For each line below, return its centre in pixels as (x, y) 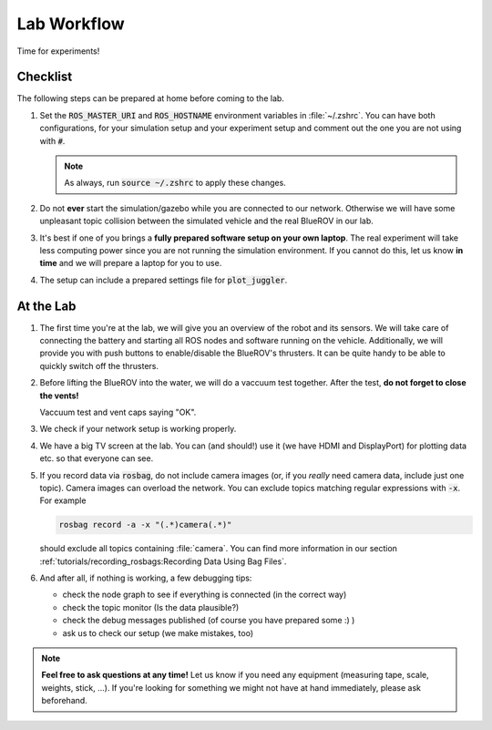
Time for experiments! (58, 51)
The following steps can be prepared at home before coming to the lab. (150, 98)
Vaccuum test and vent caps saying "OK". (118, 412)
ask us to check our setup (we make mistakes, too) (158, 632)
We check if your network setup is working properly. (138, 429)
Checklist (45, 77)
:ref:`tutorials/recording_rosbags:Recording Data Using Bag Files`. (163, 561)
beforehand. (65, 701)
